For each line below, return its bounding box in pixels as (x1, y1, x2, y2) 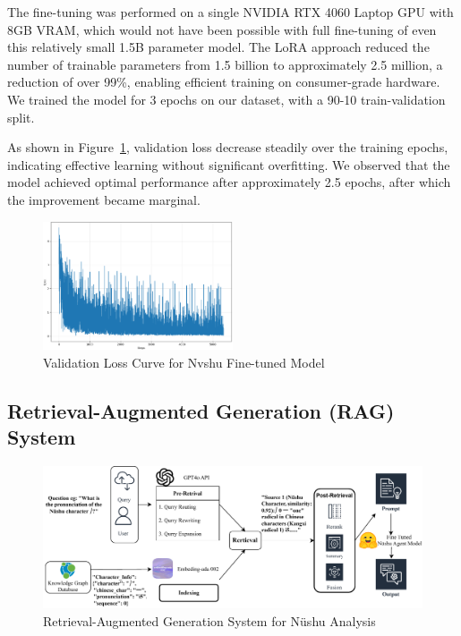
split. (7, 107, 35, 126)
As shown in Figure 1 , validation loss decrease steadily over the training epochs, (7, 138, 448, 157)
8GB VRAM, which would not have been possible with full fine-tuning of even (7, 20, 437, 38)
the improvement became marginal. (7, 190, 201, 208)
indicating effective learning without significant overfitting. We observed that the (7, 155, 450, 174)
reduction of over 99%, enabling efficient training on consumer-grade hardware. (7, 72, 440, 91)
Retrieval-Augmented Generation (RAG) (7, 396, 395, 424)
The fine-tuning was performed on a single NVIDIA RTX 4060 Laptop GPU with (7, 3, 454, 21)
